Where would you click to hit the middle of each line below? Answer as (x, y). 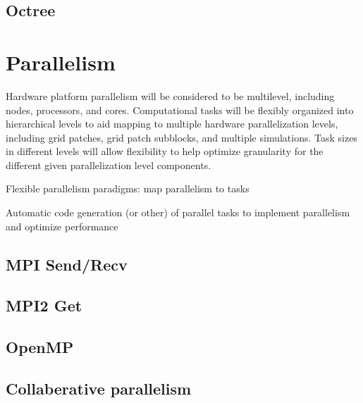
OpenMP (40, 347)
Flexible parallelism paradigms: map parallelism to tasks (128, 188)
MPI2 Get (44, 305)
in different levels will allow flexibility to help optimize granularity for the (165, 151)
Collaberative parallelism (99, 388)
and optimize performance (62, 226)
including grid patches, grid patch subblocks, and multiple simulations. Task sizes (181, 137)
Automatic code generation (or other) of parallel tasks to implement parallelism (178, 212)
